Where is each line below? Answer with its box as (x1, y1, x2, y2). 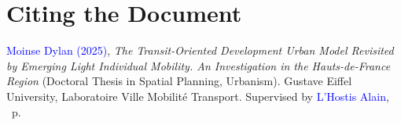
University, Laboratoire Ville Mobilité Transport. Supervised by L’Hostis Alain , (6, 87, 389, 104)
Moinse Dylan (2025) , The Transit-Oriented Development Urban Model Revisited (6, 42, 394, 59)
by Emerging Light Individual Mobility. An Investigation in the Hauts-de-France (6, 57, 391, 73)
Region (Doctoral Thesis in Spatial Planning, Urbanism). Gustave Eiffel (6, 73, 352, 89)
